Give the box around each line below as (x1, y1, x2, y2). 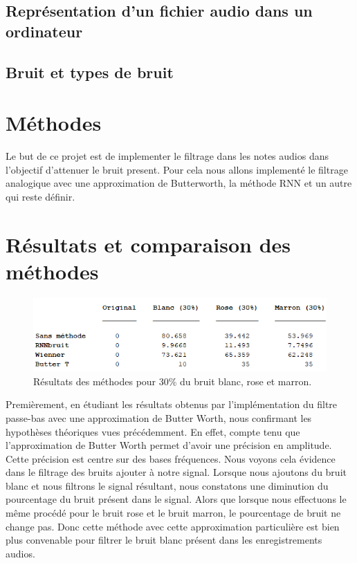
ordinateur (6, 20, 83, 41)
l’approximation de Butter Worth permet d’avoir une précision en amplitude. (6, 438, 332, 452)
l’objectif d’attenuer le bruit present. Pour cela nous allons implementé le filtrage (6, 162, 348, 176)
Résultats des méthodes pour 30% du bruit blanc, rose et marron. (33, 373, 312, 388)
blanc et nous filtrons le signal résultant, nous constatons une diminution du (6, 478, 329, 492)
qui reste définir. (6, 189, 75, 203)
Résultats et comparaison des (6, 230, 291, 258)
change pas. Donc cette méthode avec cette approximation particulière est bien (6, 519, 340, 533)
